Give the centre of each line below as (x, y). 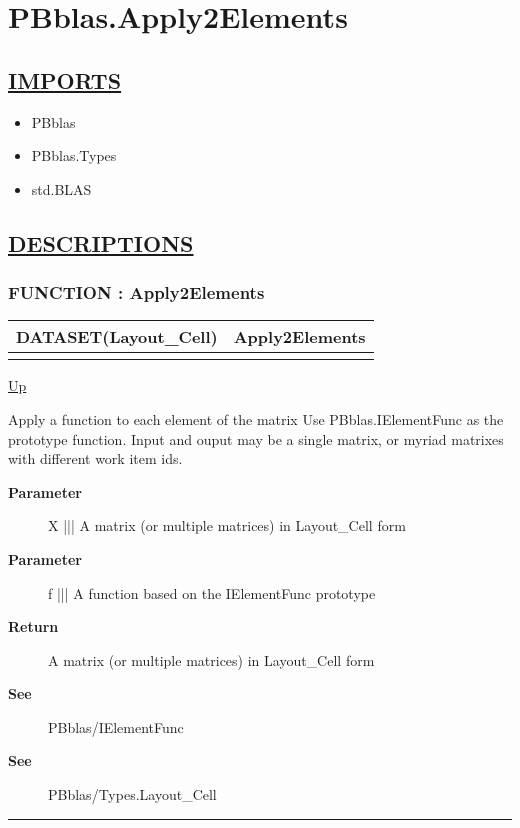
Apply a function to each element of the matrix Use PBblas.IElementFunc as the (256, 418)
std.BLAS (61, 188)
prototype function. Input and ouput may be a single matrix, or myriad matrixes (256, 438)
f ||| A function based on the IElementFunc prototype (212, 592)
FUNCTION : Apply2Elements (136, 292)
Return (33, 626)
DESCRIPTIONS (101, 242)
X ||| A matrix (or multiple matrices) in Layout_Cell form (227, 525)
